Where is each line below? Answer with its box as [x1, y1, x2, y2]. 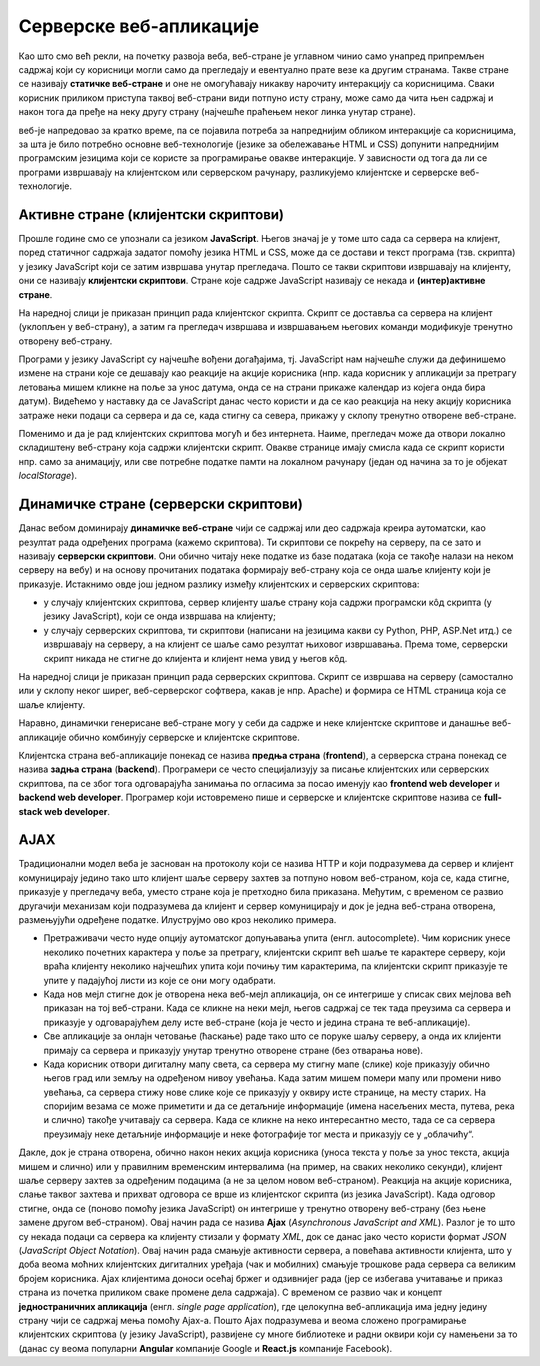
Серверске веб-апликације [18, 15, 260, 37]
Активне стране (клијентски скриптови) [18, 206, 285, 223]
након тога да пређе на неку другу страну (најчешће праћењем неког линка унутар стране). [18, 106, 417, 118]
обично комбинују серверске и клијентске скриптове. [68, 731, 300, 743]
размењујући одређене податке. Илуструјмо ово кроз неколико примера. [18, 914, 337, 926]
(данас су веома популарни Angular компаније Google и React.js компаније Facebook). [18, 1342, 393, 1354]
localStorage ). [18, 470, 78, 482]
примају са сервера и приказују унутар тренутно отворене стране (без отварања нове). [43, 1044, 424, 1056]
